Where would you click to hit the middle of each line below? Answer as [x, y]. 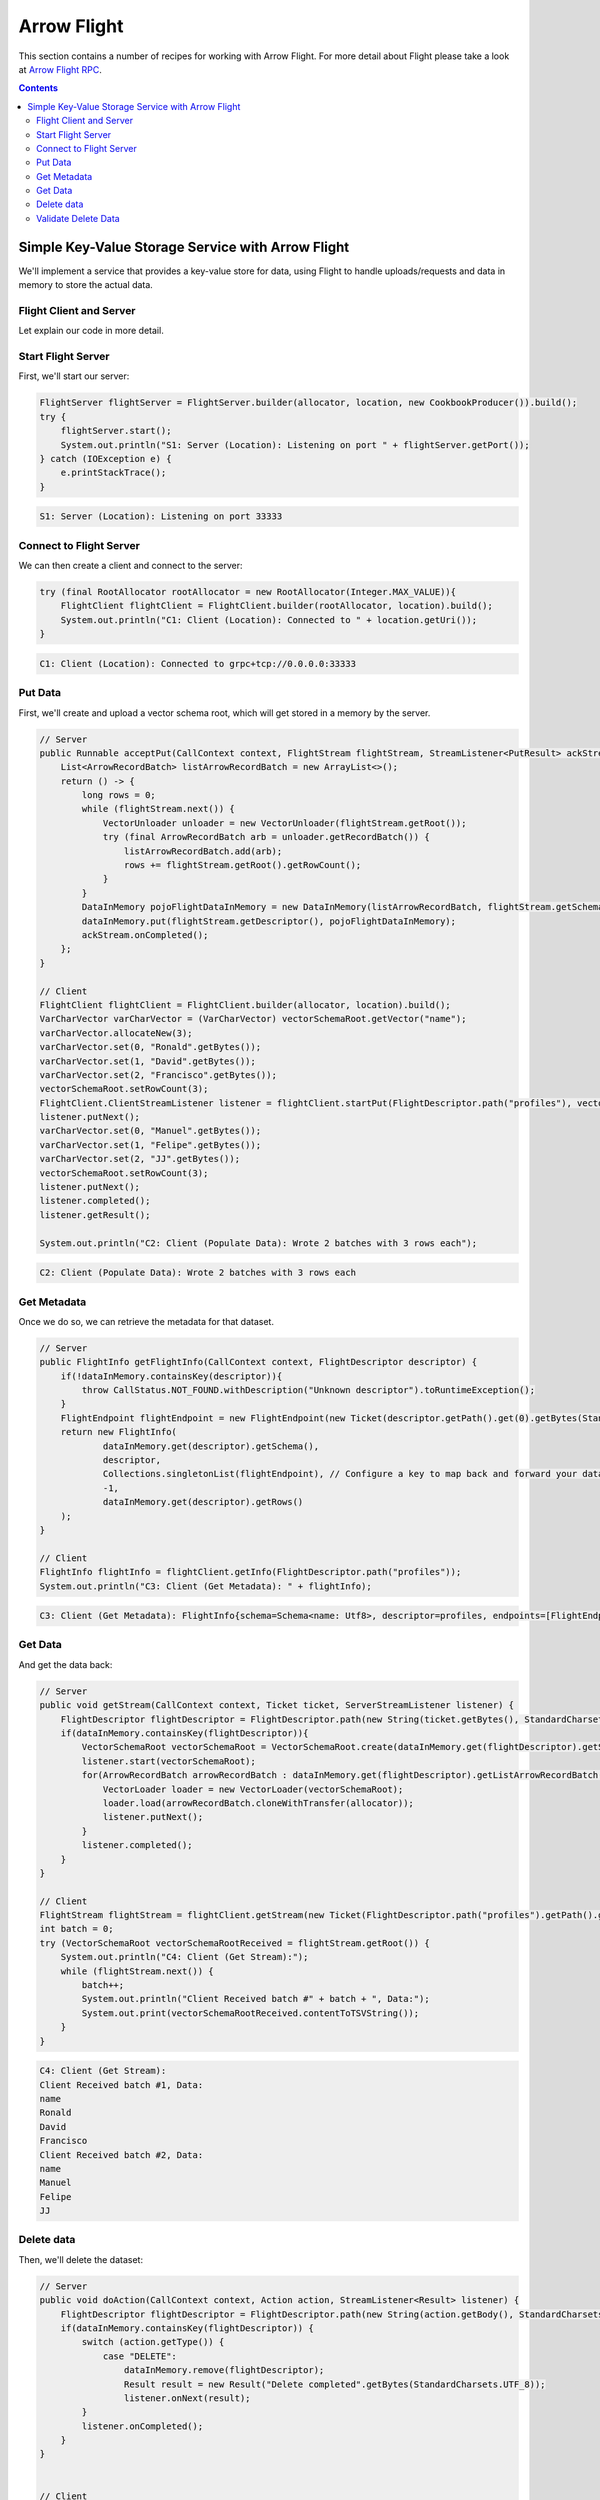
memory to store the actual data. [86, 285]
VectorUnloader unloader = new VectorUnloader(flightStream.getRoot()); [284, 823]
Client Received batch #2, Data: [121, 2154]
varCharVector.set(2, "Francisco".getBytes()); [158, 1074]
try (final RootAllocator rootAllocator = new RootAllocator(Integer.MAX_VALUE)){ [248, 592]
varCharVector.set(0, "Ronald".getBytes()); [150, 1047]
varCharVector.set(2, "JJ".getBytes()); [139, 1159]
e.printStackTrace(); [113, 473]
